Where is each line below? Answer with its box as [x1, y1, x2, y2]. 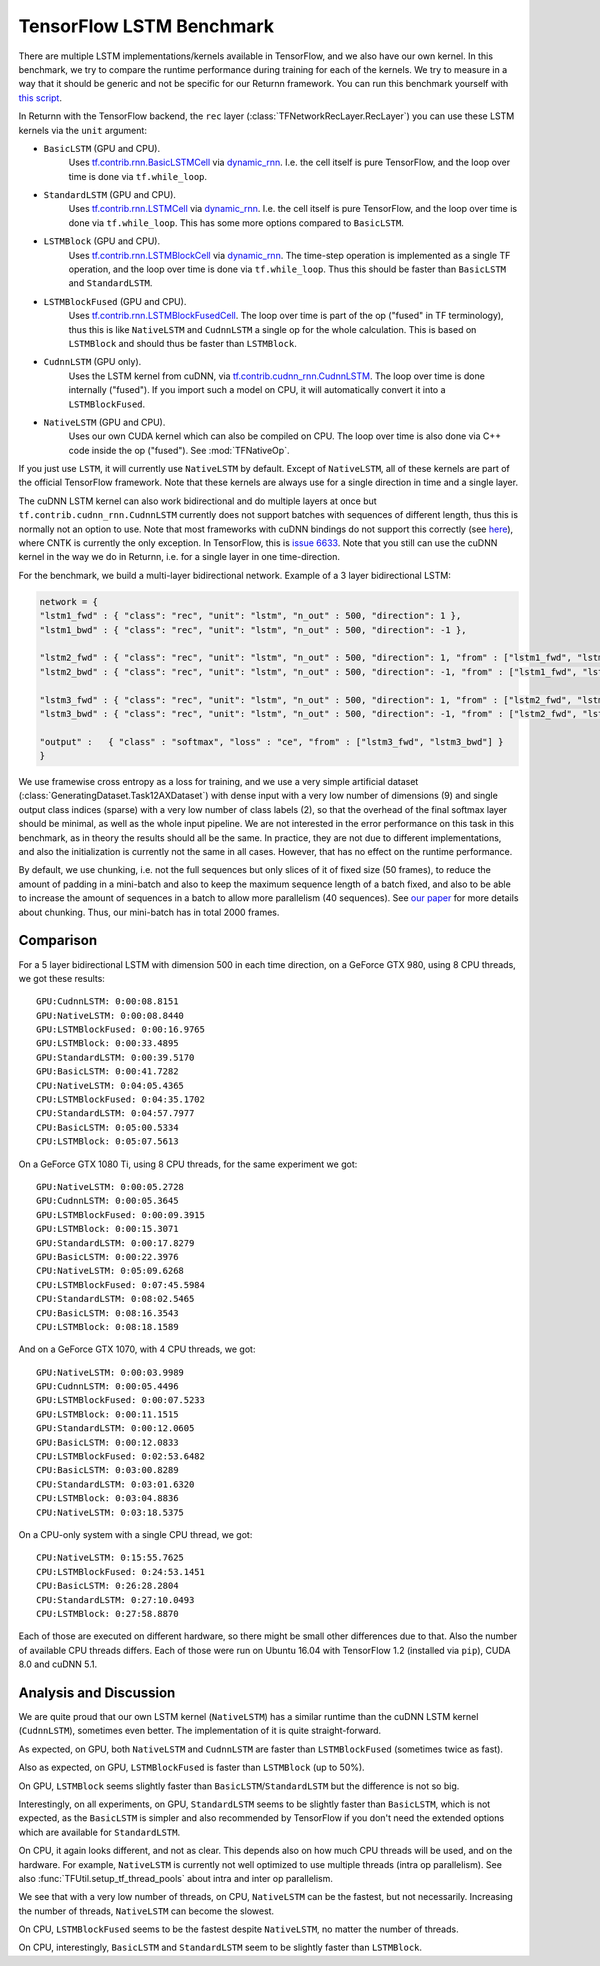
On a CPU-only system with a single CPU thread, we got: [18, 1528, 253, 1540]
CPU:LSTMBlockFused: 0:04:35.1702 [36, 1094, 205, 1105]
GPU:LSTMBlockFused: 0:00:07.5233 [36, 1395, 205, 1406]
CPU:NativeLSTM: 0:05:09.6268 [36, 1265, 185, 1277]
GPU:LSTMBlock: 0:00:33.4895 [36, 1038, 179, 1049]
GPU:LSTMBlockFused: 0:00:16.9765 [36, 1024, 205, 1035]
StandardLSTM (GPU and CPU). [43, 189, 177, 201]
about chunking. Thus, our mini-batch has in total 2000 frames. [18, 906, 280, 918]
